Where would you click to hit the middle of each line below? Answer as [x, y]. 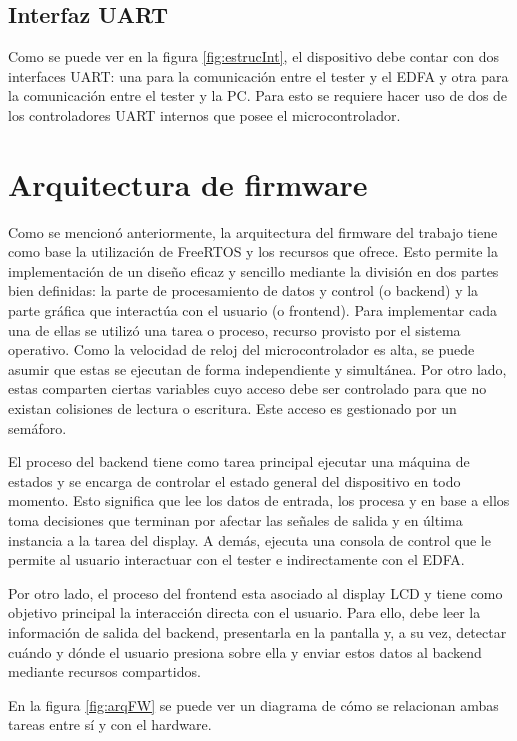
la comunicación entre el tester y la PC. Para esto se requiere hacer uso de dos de [258, 95]
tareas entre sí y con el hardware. [110, 724]
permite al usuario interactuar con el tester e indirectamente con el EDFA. [236, 559]
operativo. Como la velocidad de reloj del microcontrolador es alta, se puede [241, 349]
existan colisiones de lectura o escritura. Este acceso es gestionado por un [232, 408]
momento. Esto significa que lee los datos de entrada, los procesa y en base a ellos [259, 500]
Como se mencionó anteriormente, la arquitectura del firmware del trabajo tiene [253, 231]
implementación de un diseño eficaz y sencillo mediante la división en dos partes [253, 270]
